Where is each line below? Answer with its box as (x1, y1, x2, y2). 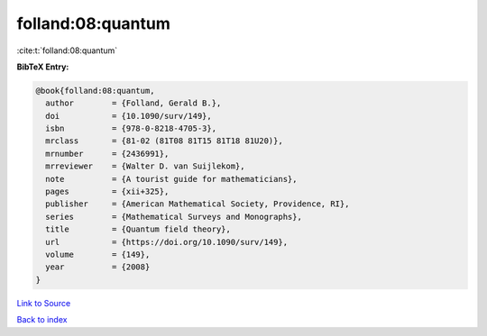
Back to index (16, 314, 68, 325)
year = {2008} (45, 262, 151, 272)
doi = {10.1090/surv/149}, (45, 111, 212, 121)
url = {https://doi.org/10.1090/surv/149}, (45, 237, 289, 247)
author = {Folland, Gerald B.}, (45, 98, 222, 108)
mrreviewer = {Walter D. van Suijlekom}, (45, 161, 245, 171)
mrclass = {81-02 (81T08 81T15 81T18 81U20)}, (45, 136, 283, 146)
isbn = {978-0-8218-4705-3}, (45, 123, 216, 134)
